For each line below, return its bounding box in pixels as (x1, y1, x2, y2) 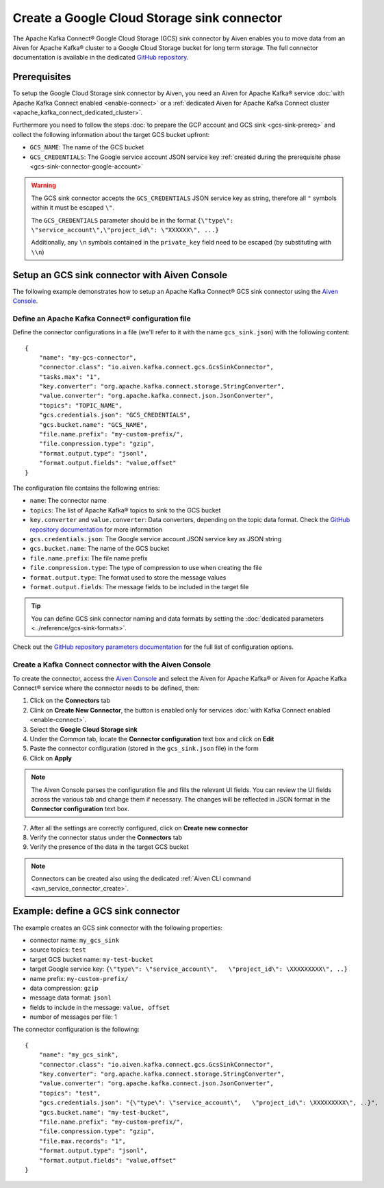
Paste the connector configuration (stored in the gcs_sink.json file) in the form (29, 744, 259, 753)
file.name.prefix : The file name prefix (29, 554, 148, 562)
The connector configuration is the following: (12, 1025, 140, 1034)
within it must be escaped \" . (31, 203, 115, 212)
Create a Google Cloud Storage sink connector (12, 10, 283, 25)
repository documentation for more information (29, 525, 163, 534)
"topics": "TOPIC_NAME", (38, 401, 123, 409)
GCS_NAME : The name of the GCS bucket (29, 143, 144, 151)
